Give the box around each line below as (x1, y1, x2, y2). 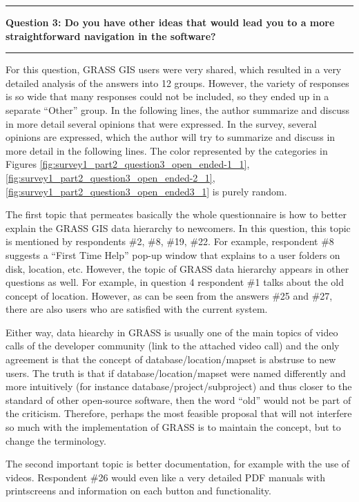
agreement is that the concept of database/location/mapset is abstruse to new (6, 352, 336, 367)
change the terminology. (6, 433, 106, 447)
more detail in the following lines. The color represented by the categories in (6, 143, 328, 157)
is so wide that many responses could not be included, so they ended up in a (6, 89, 329, 104)
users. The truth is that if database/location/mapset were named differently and (6, 365, 346, 380)
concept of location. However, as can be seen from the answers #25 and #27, (6, 288, 333, 302)
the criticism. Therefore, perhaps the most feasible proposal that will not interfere (6, 406, 352, 421)
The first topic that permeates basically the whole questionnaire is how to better (6, 207, 347, 222)
